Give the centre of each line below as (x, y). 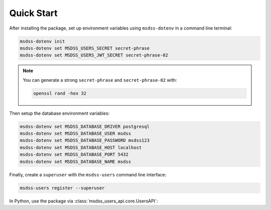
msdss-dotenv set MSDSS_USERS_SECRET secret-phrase (85, 48)
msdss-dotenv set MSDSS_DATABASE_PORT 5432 (74, 155)
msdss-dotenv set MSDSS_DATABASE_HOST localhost (81, 147)
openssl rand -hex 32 (60, 93)
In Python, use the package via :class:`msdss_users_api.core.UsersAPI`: (84, 201)
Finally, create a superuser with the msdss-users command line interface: (88, 174)
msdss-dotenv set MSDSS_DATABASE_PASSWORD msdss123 (85, 141)
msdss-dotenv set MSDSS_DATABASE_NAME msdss (76, 161)
